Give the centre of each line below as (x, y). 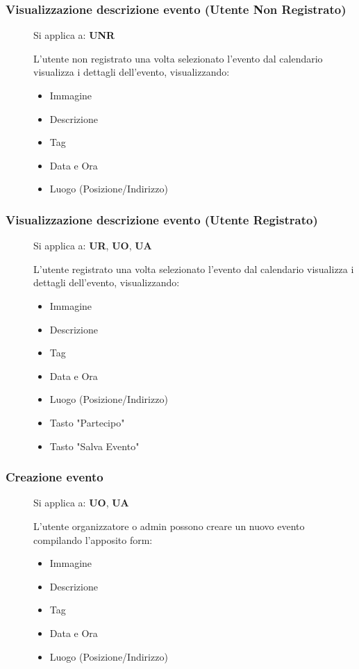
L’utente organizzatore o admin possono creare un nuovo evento (169, 526)
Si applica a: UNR (74, 35)
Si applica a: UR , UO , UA (93, 246)
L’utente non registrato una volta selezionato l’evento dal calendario (178, 58)
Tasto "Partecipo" (87, 422)
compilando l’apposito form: (93, 539)
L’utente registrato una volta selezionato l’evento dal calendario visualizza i (194, 269)
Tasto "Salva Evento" (94, 446)
